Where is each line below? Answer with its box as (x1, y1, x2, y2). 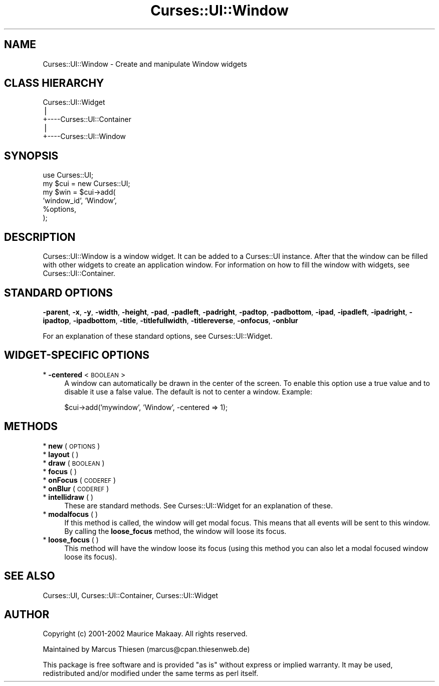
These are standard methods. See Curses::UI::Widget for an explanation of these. (64, 501, 333, 510)
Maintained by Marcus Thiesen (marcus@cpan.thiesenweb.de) (43, 645, 250, 654)
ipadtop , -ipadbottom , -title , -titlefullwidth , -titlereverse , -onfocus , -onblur (43, 316, 298, 325)
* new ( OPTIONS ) (43, 441, 100, 450)
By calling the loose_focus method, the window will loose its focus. (64, 526, 287, 535)
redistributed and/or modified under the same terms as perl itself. (43, 669, 259, 678)
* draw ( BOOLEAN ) (43, 458, 105, 467)
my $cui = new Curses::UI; (43, 179, 130, 188)
